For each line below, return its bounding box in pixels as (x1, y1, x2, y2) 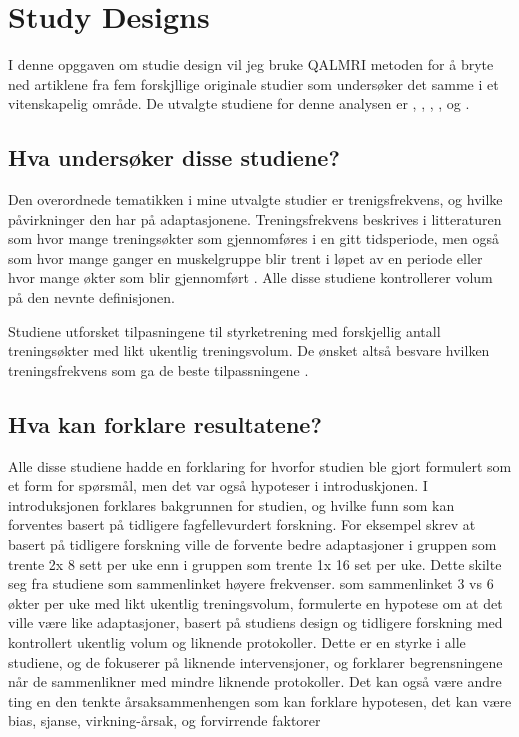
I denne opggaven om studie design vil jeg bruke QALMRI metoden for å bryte (8, 54, 494, 75)
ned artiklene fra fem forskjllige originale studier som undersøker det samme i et (8, 73, 499, 94)
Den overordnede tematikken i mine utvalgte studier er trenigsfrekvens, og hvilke (8, 189, 503, 210)
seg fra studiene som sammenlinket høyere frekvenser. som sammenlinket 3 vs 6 (8, 573, 494, 594)
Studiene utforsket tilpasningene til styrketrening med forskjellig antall (8, 320, 441, 341)
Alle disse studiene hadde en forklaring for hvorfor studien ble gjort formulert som (8, 455, 512, 476)
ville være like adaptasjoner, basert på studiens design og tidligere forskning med (8, 612, 503, 633)
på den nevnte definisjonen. (8, 287, 175, 308)
